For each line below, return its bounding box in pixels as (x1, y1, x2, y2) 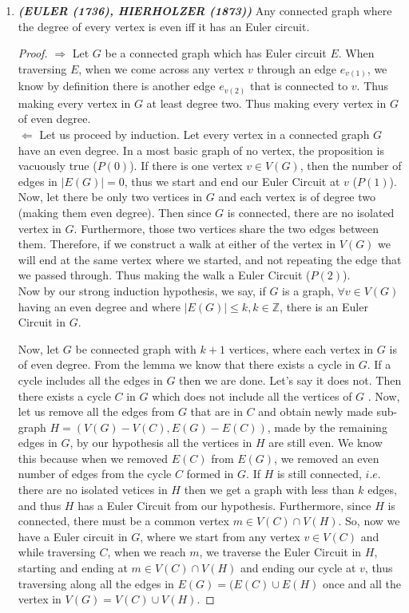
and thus (18, 496, 62, 513)
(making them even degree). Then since (18, 204, 212, 220)
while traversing (18, 544, 96, 560)
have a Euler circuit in (18, 528, 128, 544)
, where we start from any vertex (140, 528, 300, 544)
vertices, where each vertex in (228, 340, 374, 357)
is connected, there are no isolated (227, 204, 395, 220)
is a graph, (282, 282, 334, 299)
